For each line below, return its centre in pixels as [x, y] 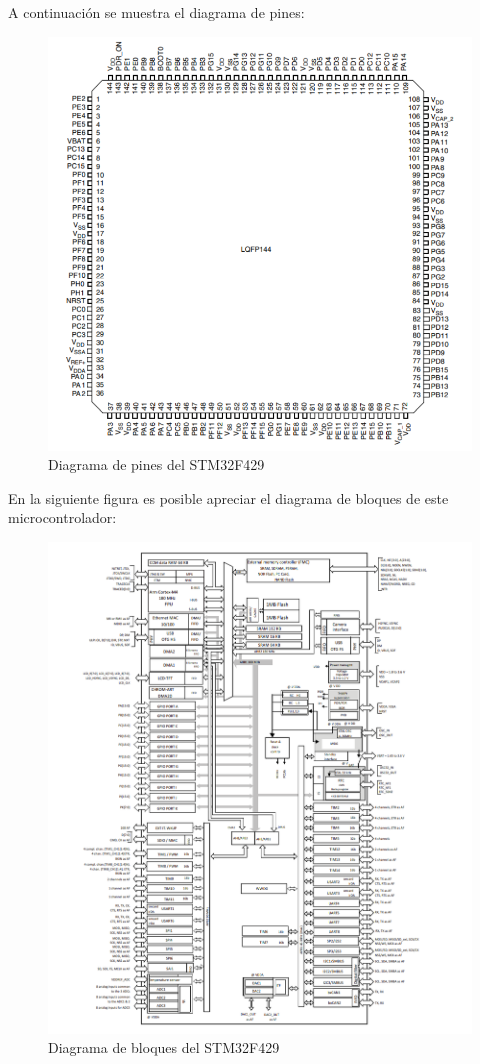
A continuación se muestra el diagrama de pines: [156, 12]
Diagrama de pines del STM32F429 [156, 464]
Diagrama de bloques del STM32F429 [164, 1047]
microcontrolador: [62, 517]
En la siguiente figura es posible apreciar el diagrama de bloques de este [228, 497]
